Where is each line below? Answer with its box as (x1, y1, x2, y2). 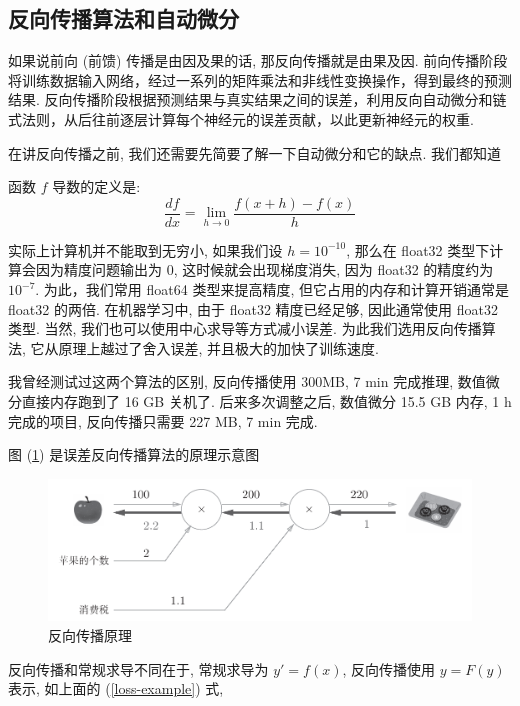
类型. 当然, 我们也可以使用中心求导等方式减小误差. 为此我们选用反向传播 (8, 318, 482, 339)
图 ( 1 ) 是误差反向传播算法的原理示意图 (8, 444, 260, 465)
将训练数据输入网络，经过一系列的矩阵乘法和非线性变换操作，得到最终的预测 (8, 69, 512, 90)
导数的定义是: (52, 176, 141, 197)
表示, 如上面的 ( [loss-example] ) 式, (8, 678, 224, 699)
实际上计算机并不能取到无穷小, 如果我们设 (8, 239, 283, 260)
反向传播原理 (48, 625, 132, 646)
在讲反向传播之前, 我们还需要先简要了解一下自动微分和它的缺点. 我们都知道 (8, 142, 502, 163)
